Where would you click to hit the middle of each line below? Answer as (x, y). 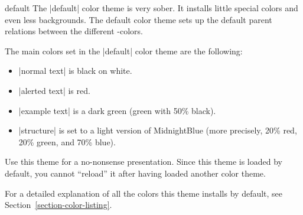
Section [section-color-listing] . (58, 205)
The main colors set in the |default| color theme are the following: (124, 51)
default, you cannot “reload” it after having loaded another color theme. (135, 173)
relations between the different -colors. (74, 31)
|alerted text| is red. (54, 90)
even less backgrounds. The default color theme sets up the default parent (139, 19)
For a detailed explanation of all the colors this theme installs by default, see (144, 193)
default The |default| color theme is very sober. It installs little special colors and (151, 8)
